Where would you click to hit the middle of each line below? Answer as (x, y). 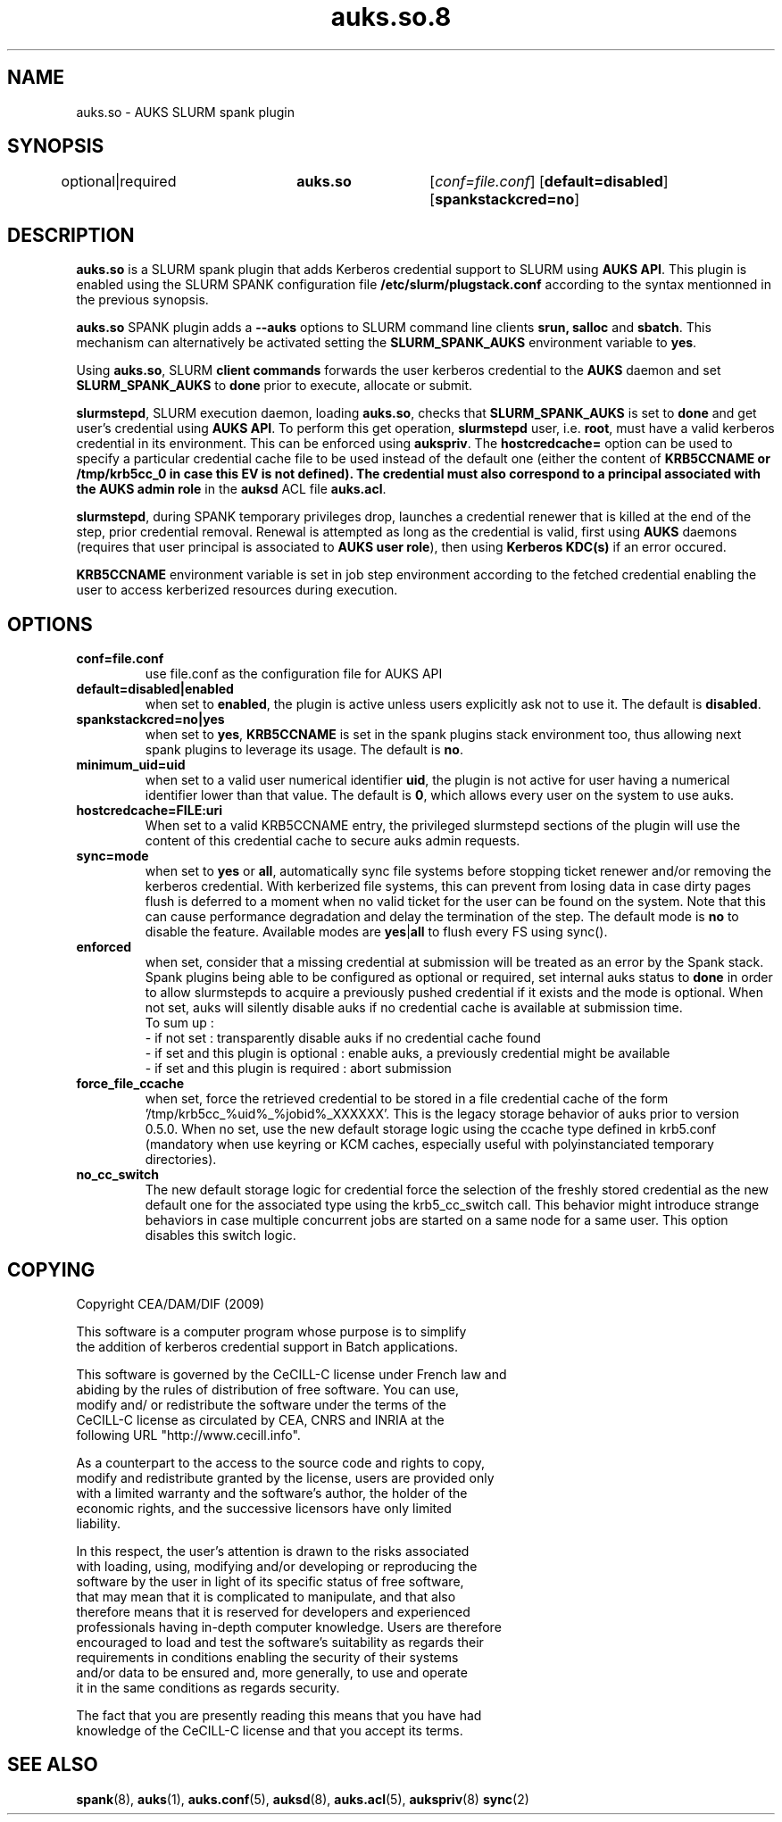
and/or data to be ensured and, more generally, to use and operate (272, 1672)
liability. (98, 1523)
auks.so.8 (391, 17)
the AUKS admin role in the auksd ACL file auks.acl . (231, 489)
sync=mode (112, 856)
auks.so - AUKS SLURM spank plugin (185, 112)
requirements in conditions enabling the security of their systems (267, 1657)
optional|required (119, 182)
